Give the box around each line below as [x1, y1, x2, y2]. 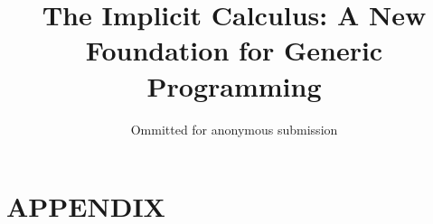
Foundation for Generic [85, 32, 383, 69]
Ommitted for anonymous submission [130, 119, 338, 138]
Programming [146, 67, 322, 104]
